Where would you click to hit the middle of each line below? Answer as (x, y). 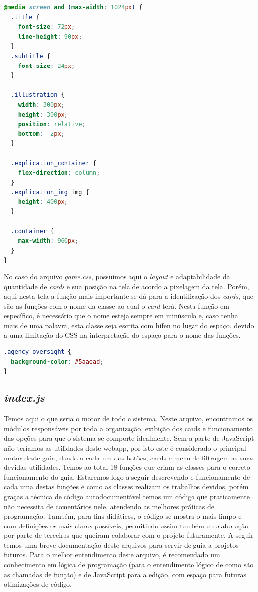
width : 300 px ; (41, 104)
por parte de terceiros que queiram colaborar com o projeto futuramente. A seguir (129, 535)
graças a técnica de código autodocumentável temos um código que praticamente (127, 496)
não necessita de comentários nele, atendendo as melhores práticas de (109, 506)
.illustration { (38, 95)
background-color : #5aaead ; (57, 362)
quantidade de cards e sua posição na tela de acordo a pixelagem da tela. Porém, (127, 286)
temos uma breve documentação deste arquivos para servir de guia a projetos (121, 545)
